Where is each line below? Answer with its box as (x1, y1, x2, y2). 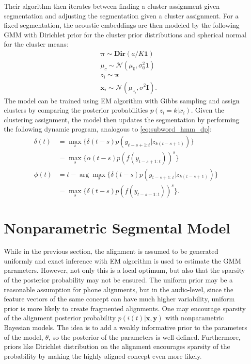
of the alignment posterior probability (4, 313, 116, 323)
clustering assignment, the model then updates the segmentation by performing (4, 114, 239, 124)
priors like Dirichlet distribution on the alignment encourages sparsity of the (4, 341, 230, 351)
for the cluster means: (4, 39, 68, 49)
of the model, (4, 331, 43, 342)
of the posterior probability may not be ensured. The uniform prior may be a (4, 274, 233, 284)
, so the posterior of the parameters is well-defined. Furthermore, (48, 331, 241, 342)
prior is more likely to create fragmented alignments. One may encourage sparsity (4, 303, 246, 313)
